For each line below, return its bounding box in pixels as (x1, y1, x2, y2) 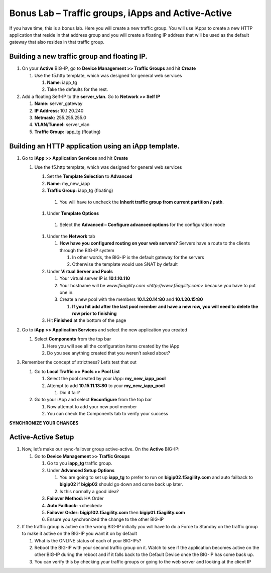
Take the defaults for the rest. (47, 86, 108, 92)
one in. (59, 289, 74, 295)
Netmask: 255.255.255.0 (34, 114, 86, 121)
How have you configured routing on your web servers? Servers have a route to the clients (59, 240, 250, 246)
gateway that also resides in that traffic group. (9, 39, 105, 45)
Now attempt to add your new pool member (47, 403, 138, 409)
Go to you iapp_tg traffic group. (47, 460, 112, 467)
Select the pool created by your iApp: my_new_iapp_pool (47, 376, 166, 382)
